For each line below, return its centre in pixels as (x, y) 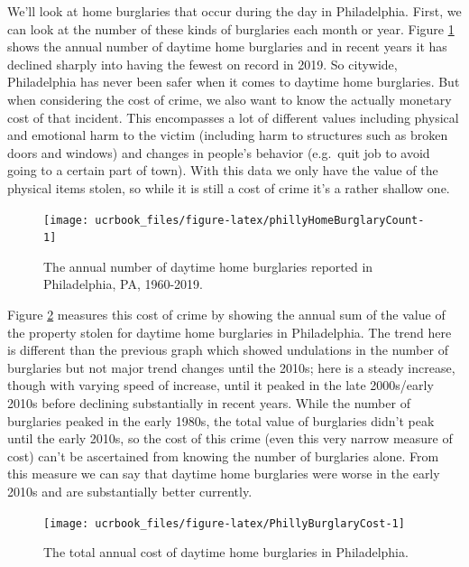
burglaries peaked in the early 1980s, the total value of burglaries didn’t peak (221, 420)
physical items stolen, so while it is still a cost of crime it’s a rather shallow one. (229, 187)
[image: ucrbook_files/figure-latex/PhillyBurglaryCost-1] (224, 523)
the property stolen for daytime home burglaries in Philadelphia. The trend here (230, 332)
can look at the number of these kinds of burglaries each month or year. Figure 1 (231, 28)
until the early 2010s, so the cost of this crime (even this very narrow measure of (230, 438)
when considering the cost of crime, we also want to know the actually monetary (230, 99)
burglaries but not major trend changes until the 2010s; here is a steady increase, (231, 367)
